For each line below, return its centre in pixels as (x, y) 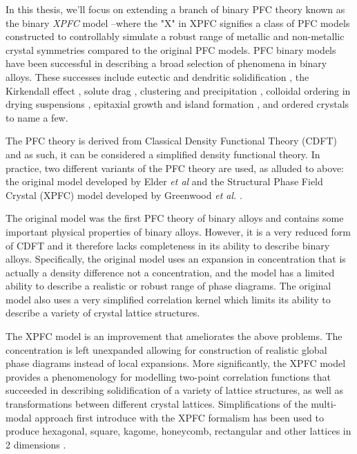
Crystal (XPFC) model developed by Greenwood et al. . (124, 195)
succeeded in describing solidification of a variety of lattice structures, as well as (175, 390)
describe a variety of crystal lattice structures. (103, 313)
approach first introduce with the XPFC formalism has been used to (179, 417)
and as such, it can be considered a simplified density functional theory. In (163, 154)
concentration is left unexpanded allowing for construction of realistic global (166, 349)
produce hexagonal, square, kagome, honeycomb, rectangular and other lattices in (178, 431)
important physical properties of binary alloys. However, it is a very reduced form (178, 231)
